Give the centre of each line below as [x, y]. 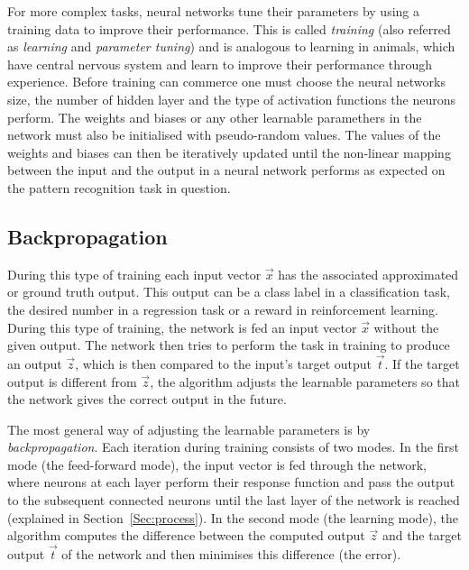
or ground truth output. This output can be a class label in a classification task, [229, 292]
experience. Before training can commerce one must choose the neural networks [226, 82]
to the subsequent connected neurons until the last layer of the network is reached [234, 500]
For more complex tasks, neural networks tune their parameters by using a [214, 11]
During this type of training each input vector [134, 274]
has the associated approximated [368, 274]
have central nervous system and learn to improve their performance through [220, 64]
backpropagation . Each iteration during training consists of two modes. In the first [233, 447]
